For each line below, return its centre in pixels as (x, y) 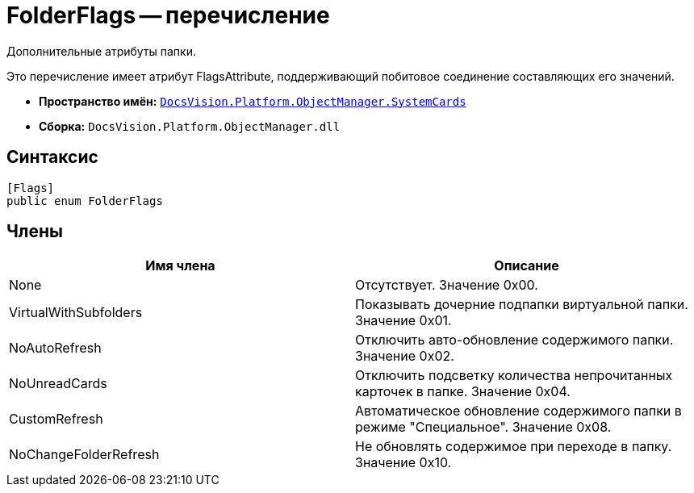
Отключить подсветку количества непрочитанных (514, 376)
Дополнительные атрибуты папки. (101, 51)
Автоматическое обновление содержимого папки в (518, 411)
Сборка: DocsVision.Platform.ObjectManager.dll (190, 126)
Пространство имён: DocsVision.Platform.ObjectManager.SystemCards (253, 101)
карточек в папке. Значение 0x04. (463, 392)
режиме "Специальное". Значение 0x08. (483, 427)
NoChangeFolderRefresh (84, 455)
